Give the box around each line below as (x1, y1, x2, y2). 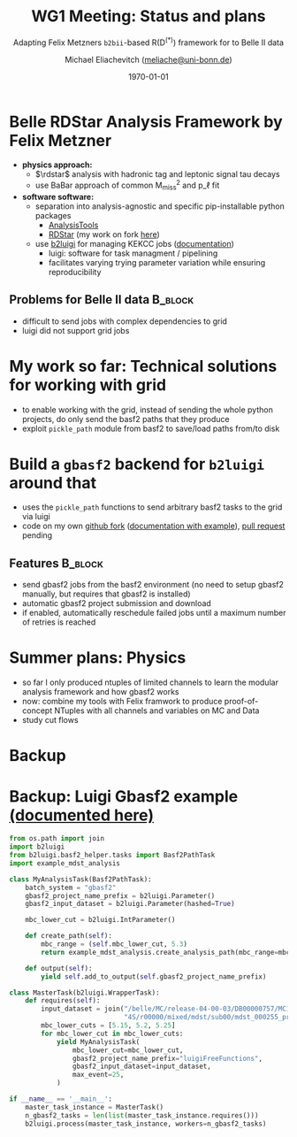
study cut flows (21, 715, 79, 726)
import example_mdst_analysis (9, 858, 121, 868)
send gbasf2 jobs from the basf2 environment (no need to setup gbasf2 (21, 580, 285, 590)
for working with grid (9, 374, 166, 395)
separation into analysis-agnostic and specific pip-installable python (34, 201, 285, 211)
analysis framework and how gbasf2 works (21, 687, 179, 697)
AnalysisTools (48, 219, 99, 230)
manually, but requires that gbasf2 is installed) (21, 588, 192, 599)
